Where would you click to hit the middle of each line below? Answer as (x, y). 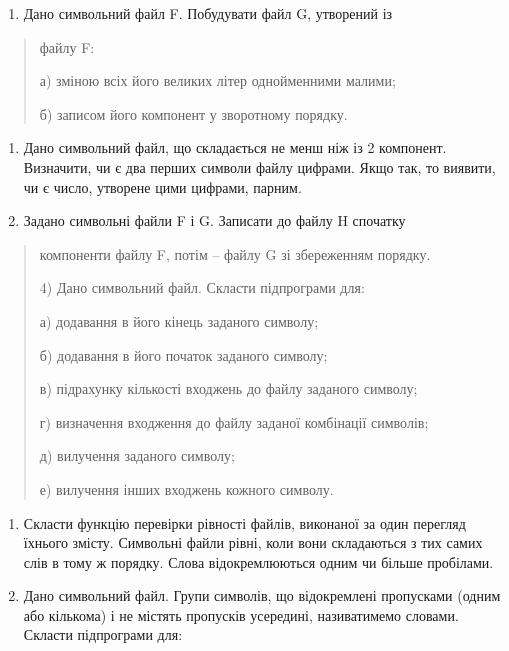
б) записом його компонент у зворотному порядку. (193, 113)
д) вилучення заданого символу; (137, 455)
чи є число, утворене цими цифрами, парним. (162, 186)
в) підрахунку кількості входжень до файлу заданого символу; (228, 388)
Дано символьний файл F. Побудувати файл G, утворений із (208, 13)
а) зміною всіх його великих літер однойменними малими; (217, 80)
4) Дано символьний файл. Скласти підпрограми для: (202, 287)
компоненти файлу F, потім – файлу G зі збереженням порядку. (235, 253)
